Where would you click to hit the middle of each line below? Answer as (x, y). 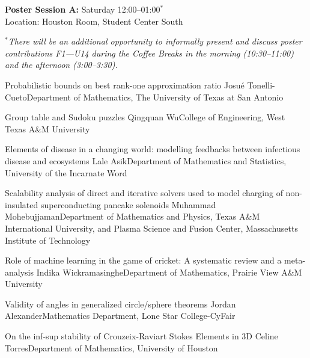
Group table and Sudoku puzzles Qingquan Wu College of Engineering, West (145, 117)
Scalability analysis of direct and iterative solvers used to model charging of (144, 193)
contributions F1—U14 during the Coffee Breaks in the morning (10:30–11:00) (149, 53)
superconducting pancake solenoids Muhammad (128, 204)
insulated (22, 204)
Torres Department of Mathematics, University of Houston (111, 347)
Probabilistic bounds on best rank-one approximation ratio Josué (125, 85)
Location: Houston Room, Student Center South (94, 21)
